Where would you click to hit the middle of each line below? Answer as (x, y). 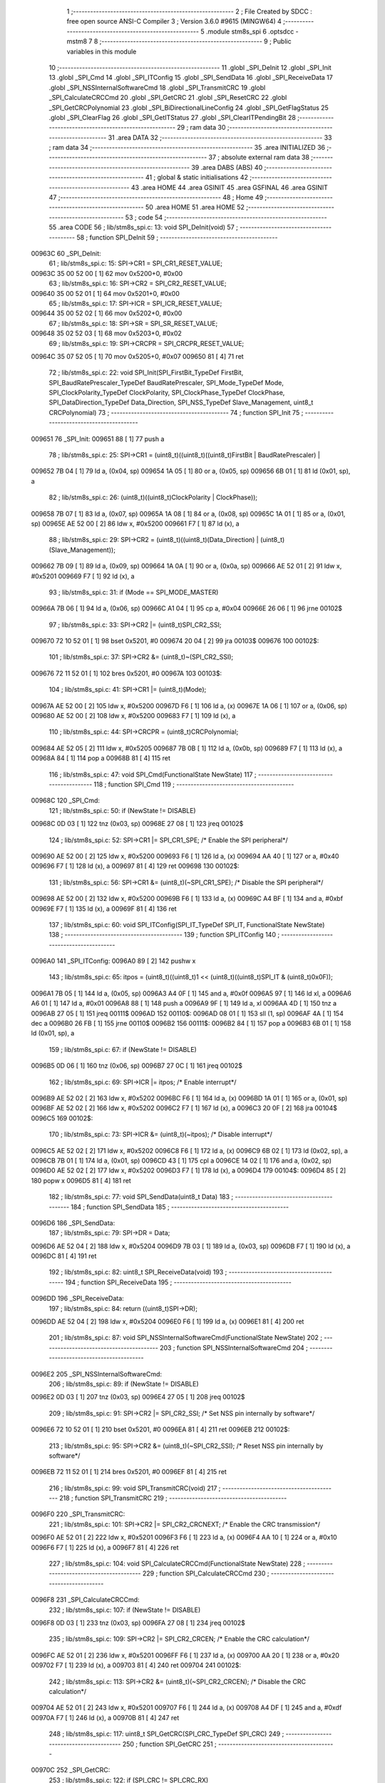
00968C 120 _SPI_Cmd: (65, 801)
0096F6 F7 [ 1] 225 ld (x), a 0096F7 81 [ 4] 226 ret (105, 1547)
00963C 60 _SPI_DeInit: (66, 253)
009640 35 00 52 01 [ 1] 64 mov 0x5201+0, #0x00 (105, 293)
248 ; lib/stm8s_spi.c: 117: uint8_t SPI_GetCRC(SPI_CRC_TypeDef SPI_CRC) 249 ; (166, 1734)
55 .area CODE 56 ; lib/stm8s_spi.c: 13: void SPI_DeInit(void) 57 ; (143, 228)
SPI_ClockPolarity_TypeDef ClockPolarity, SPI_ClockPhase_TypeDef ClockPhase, (167, 393)
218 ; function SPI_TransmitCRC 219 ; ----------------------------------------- (173, 1498)
